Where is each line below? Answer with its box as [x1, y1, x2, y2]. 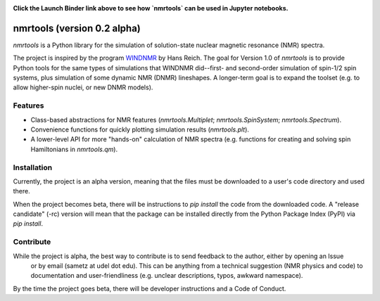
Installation [13, 162, 53, 172]
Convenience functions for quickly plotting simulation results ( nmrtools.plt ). [30, 125, 250, 134]
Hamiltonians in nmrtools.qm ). [30, 145, 118, 153]
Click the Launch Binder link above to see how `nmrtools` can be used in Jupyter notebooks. [13, 4, 289, 12]
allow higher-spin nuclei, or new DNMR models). [13, 83, 153, 91]
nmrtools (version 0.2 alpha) [13, 22, 141, 34]
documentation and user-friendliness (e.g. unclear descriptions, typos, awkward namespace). [30, 271, 303, 280]
